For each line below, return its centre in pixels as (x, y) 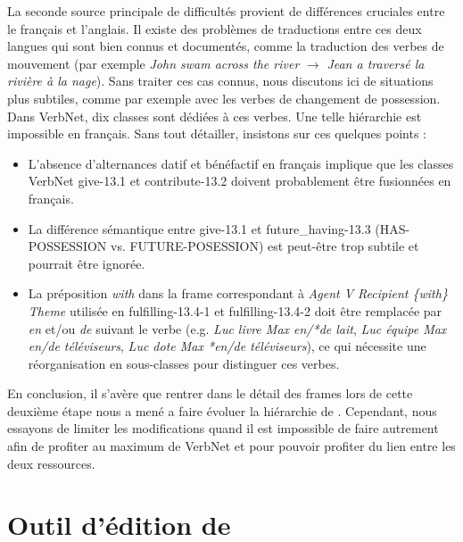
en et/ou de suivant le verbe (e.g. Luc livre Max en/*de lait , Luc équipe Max (237, 328)
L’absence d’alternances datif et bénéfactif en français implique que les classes (241, 163)
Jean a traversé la (376, 63)
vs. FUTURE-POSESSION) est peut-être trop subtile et (265, 246)
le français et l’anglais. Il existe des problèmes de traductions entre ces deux (215, 28)
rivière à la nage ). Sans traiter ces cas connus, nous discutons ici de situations (220, 81)
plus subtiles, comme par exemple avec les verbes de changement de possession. (224, 98)
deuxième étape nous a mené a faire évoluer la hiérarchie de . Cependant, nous (222, 410)
